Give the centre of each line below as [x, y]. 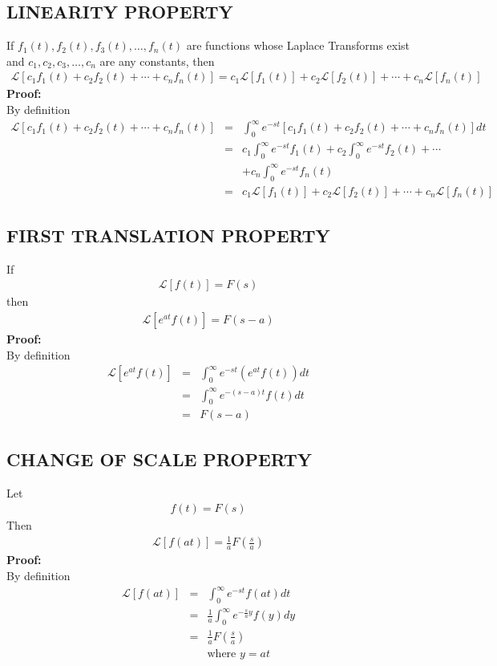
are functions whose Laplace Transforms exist [298, 45]
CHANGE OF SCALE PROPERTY [160, 459]
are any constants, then [157, 61]
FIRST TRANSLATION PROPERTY [168, 236]
